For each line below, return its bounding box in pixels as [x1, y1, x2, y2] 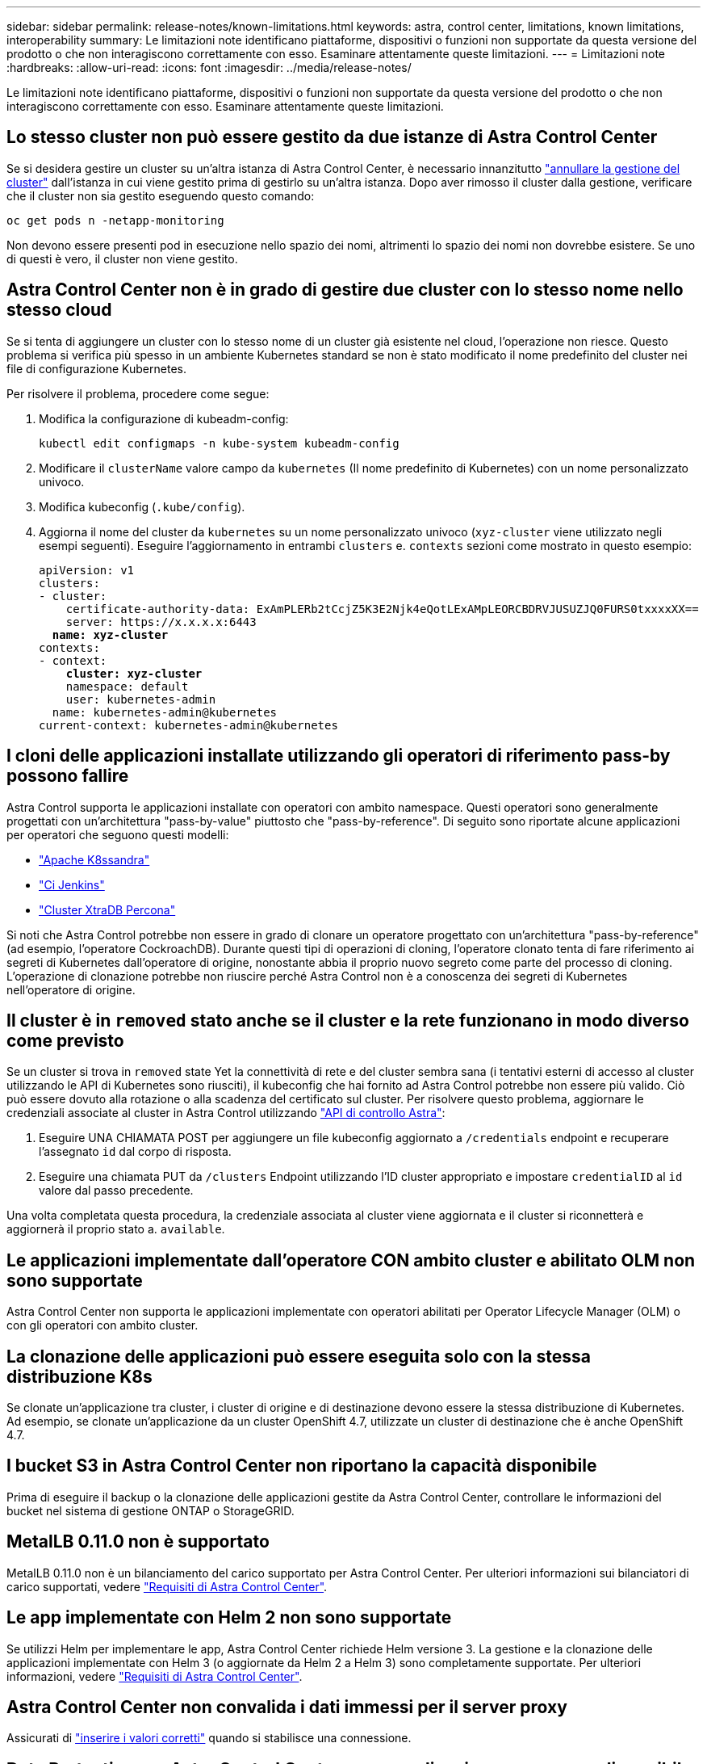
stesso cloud [6, 300, 112, 321]
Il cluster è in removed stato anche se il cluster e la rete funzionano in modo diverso [6, 1010, 689, 1031]
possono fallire [6, 766, 129, 787]
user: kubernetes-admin [65, 692, 216, 706]
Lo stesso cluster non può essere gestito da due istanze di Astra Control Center [6, 127, 658, 148]
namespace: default [65, 679, 189, 693]
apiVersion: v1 [39, 563, 135, 577]
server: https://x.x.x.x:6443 [65, 615, 257, 628]
